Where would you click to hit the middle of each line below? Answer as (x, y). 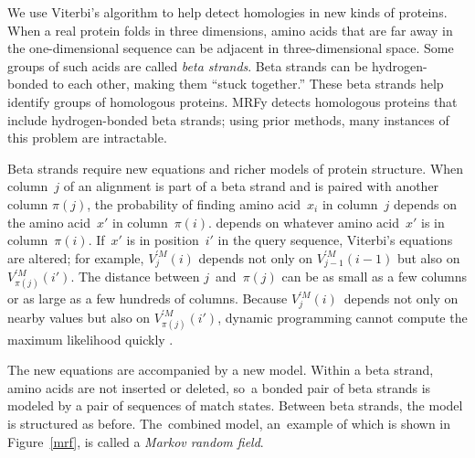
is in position (163, 240)
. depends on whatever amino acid (304, 222)
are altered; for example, (76, 257)
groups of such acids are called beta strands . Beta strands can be (188, 65)
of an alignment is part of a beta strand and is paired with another (251, 186)
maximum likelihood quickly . (90, 339)
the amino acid (49, 222)
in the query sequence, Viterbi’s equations (335, 240)
